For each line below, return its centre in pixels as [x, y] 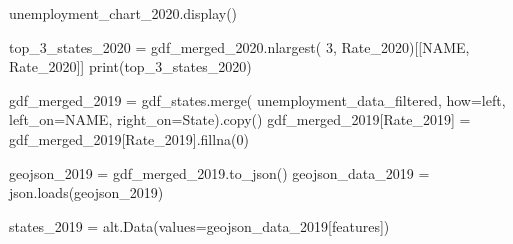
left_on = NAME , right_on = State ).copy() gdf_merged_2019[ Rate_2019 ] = [240, 119]
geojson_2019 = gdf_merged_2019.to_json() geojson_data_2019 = [219, 172]
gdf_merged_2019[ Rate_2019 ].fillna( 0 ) [129, 138]
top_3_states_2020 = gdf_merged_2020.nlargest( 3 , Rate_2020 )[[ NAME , [239, 46]
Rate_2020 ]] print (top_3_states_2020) [130, 66]
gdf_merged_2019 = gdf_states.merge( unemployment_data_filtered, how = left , [257, 99]
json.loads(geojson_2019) [86, 192]
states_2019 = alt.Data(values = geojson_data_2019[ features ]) [199, 225]
